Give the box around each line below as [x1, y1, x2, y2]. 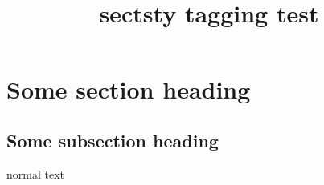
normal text [6, 165, 64, 182]
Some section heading [6, 73, 251, 106]
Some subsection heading [6, 127, 219, 152]
